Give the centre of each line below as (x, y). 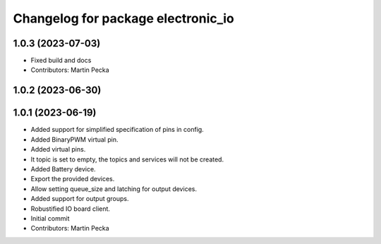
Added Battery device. (63, 169)
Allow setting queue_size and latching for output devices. (114, 189)
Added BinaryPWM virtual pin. (74, 139)
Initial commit (50, 218)
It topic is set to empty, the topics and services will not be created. (127, 159)
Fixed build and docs (61, 61)
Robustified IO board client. (71, 209)
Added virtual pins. (58, 150)
